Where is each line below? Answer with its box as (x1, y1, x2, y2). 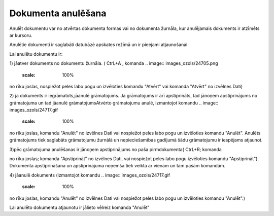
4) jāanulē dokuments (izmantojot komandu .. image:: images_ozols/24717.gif (9, 172, 170, 178)
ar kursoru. (9, 32, 32, 38)
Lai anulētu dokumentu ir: (9, 51, 63, 57)
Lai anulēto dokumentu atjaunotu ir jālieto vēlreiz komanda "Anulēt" (9, 204, 150, 210)
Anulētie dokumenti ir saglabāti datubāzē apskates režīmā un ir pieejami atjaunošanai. (9, 42, 189, 48)
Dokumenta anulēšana (9, 8, 107, 19)
